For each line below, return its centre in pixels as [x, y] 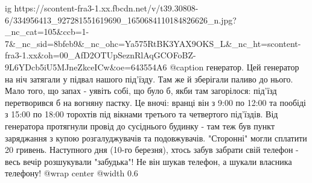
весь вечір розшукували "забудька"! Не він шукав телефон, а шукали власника [148, 161]
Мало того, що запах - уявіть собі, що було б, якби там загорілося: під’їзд [141, 91]
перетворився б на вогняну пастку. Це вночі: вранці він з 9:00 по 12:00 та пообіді [155, 102]
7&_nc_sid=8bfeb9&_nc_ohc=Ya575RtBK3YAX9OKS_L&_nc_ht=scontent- [153, 43]
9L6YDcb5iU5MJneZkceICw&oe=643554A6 [86, 67]
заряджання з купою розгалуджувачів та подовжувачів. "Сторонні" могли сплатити [156, 138]
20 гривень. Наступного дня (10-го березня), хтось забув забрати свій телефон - [152, 150]
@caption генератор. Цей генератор [234, 67]
